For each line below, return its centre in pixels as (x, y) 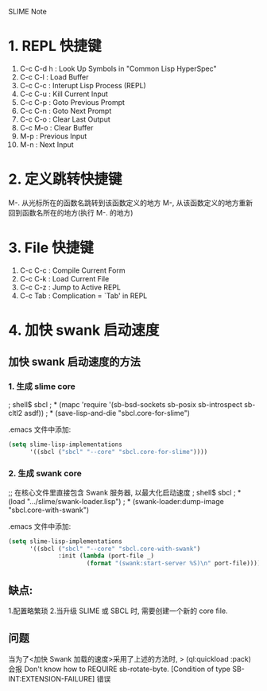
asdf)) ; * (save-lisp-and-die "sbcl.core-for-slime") (107, 413)
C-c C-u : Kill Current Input (64, 94)
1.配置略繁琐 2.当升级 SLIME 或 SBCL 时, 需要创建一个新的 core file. (118, 611)
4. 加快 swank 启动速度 (84, 330)
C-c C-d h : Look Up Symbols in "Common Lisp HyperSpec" (118, 68)
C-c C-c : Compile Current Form (72, 270)
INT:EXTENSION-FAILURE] (52, 678)
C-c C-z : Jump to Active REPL (70, 287)
